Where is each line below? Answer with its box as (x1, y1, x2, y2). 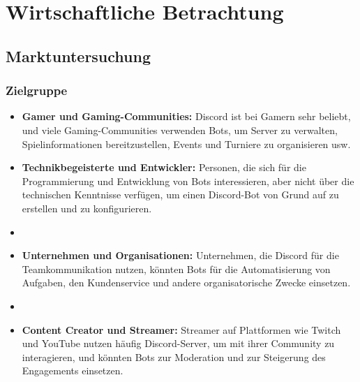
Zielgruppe (6, 82, 68, 99)
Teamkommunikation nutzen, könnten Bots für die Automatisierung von (22, 261, 331, 276)
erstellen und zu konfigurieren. (22, 200, 152, 215)
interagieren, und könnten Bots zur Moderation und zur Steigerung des (22, 349, 326, 364)
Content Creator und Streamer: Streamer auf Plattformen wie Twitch (22, 322, 341, 337)
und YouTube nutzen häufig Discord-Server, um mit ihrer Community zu (22, 336, 335, 351)
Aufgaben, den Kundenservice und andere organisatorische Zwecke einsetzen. (22, 275, 351, 290)
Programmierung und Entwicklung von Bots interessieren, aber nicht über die (22, 173, 354, 188)
